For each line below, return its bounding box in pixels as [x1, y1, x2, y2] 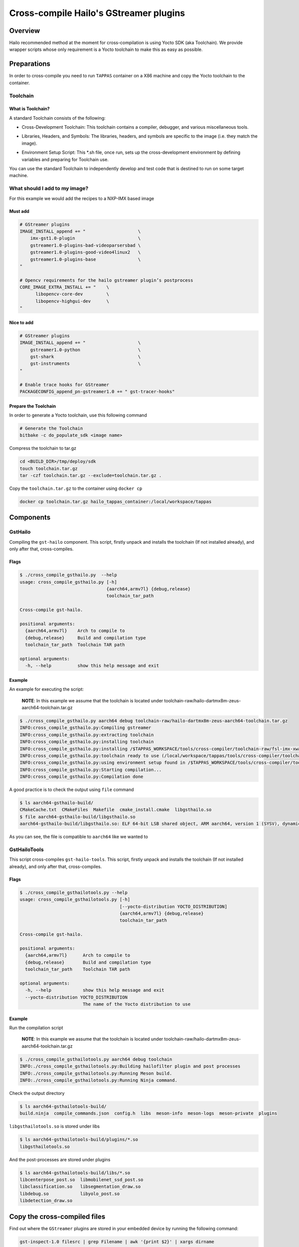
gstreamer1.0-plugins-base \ [30, 256, 141, 262]
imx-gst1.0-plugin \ [30, 235, 141, 241]
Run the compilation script [9, 1025, 63, 1031]
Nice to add [9, 319, 34, 325]
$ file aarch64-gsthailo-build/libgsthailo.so [19, 814, 136, 820]
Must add [9, 208, 29, 214]
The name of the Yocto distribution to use [82, 1002, 191, 1007]
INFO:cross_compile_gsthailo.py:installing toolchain [19, 739, 154, 745]
